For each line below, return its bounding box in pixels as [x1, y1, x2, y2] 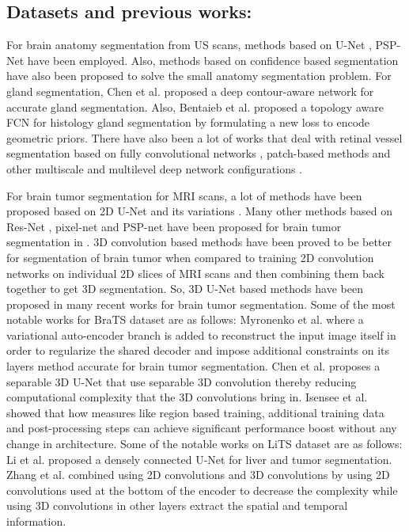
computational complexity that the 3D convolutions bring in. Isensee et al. [6, 389, 368, 405]
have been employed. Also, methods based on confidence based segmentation [27, 51, 399, 68]
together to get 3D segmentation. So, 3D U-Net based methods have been [6, 280, 363, 297]
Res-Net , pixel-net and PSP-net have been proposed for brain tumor [6, 218, 342, 234]
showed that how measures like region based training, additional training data [6, 404, 384, 420]
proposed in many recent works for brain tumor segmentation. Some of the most [6, 295, 396, 312]
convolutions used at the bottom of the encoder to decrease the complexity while [6, 481, 398, 498]
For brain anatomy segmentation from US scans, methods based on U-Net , [6, 36, 372, 53]
